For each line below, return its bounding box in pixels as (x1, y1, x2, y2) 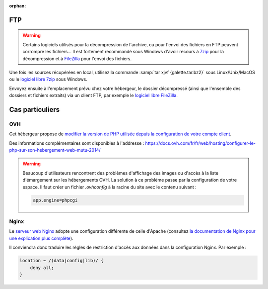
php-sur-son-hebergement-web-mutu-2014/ (9, 147, 101, 153)
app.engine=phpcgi (33, 197, 78, 203)
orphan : (9, 3, 26, 8)
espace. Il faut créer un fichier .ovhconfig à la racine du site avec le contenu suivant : (22, 184, 197, 190)
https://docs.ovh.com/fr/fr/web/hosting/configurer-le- (145, 140, 256, 146)
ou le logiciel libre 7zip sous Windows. (9, 76, 88, 82)
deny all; (30, 265, 54, 271)
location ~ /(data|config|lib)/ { (19, 258, 104, 264)
